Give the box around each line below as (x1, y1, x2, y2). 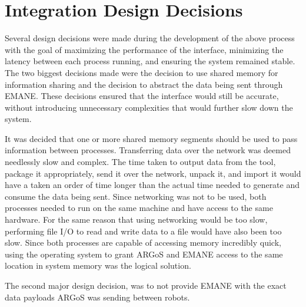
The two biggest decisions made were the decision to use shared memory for (5, 66, 278, 78)
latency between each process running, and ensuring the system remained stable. (5, 55, 295, 67)
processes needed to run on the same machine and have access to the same (5, 202, 273, 214)
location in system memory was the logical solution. (5, 259, 191, 272)
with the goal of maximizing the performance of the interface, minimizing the (5, 43, 284, 55)
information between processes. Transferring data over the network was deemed (5, 144, 291, 156)
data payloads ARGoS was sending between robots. (5, 291, 190, 303)
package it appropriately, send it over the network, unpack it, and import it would (5, 167, 301, 179)
